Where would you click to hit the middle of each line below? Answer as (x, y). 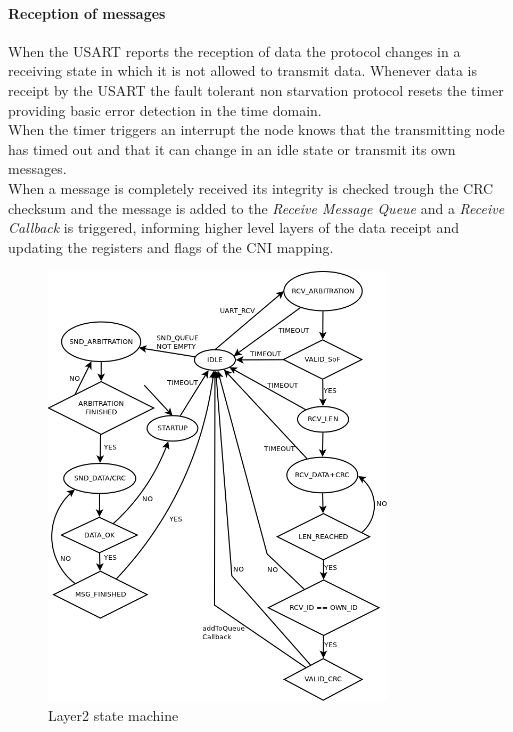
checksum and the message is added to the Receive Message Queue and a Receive (256, 207)
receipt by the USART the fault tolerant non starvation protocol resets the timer (256, 89)
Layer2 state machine (113, 714)
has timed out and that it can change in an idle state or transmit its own (232, 148)
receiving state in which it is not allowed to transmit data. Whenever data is (243, 70)
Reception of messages (87, 12)
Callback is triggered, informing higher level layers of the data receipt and (233, 227)
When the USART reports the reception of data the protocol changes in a (234, 50)
